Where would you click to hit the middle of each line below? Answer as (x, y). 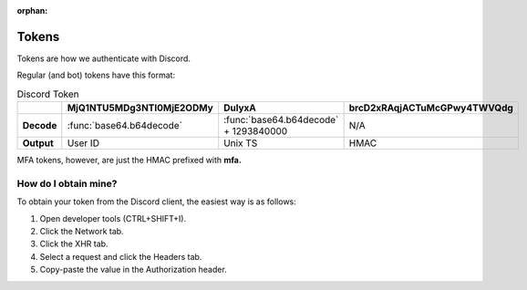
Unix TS (241, 143)
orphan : (32, 10)
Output (38, 143)
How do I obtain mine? (67, 183)
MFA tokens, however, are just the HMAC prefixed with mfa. (129, 161)
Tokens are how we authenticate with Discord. (104, 58)
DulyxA (240, 108)
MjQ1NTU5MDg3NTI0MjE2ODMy (140, 108)
